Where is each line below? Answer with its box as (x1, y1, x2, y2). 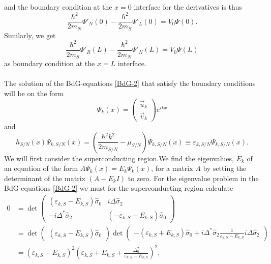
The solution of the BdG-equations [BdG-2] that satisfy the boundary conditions (4, 78, 256, 89)
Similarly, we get (4, 30, 56, 40)
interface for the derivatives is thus (134, 2, 242, 12)
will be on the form (4, 88, 64, 98)
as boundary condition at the (4, 58, 95, 69)
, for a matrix (151, 163, 193, 173)
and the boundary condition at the (4, 2, 112, 12)
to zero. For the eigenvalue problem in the (128, 172, 259, 183)
